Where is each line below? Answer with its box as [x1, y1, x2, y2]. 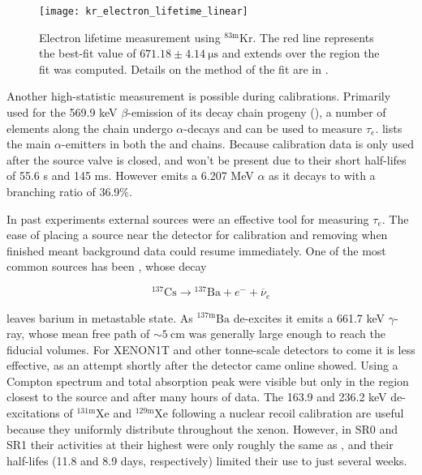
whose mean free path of [28, 325, 150, 342]
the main [6, 135, 51, 152]
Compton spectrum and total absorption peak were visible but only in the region [6, 372, 409, 389]
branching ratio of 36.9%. [6, 183, 132, 199]
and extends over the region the [222, 45, 380, 62]
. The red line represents [252, 28, 374, 45]
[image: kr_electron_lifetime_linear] [39, 6, 248, 17]
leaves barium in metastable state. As [6, 309, 193, 326]
